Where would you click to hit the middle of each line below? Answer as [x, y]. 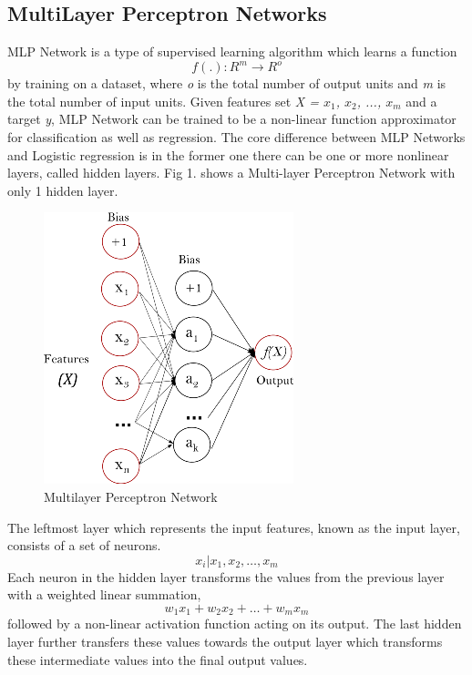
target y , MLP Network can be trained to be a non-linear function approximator [232, 119]
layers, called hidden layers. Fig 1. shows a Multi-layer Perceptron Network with [231, 173]
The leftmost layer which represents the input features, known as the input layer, [234, 527]
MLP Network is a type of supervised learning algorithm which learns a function [232, 51]
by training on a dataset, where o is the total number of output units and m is [227, 83]
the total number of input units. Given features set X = [163, 101]
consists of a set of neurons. [84, 545]
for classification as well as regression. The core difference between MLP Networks [236, 137]
